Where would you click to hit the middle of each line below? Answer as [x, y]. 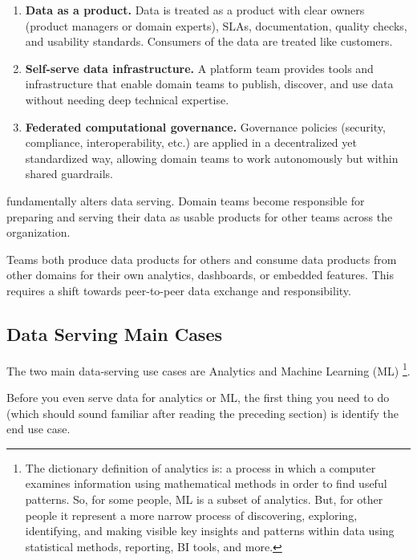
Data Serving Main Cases [115, 333]
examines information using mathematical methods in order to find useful [206, 483]
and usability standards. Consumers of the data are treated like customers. [209, 41]
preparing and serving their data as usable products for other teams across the [200, 216]
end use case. [38, 429]
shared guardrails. [69, 174]
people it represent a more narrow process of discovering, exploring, [191, 515]
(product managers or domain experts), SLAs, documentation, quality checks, [216, 25]
